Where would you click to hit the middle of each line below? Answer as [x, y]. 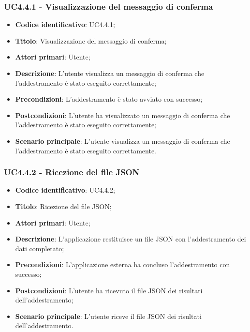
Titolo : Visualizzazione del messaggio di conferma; [91, 40]
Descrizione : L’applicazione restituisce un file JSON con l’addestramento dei [131, 239]
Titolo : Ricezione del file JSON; [63, 206]
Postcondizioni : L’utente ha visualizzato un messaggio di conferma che [123, 115]
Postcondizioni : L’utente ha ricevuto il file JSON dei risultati [109, 290]
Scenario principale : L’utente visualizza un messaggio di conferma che [123, 141]
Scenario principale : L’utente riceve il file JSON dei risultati [108, 316]
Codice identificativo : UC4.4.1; [65, 24]
